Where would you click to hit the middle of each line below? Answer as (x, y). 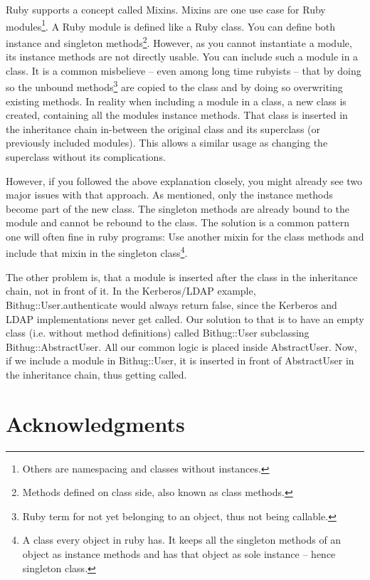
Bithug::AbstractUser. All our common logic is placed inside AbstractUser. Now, (181, 346)
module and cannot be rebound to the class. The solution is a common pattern (178, 222)
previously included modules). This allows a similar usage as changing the (167, 143)
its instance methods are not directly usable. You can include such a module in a (182, 57)
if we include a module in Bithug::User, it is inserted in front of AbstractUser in (180, 360)
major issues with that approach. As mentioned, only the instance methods (169, 195)
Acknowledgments (95, 423)
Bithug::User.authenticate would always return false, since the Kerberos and (171, 304)
